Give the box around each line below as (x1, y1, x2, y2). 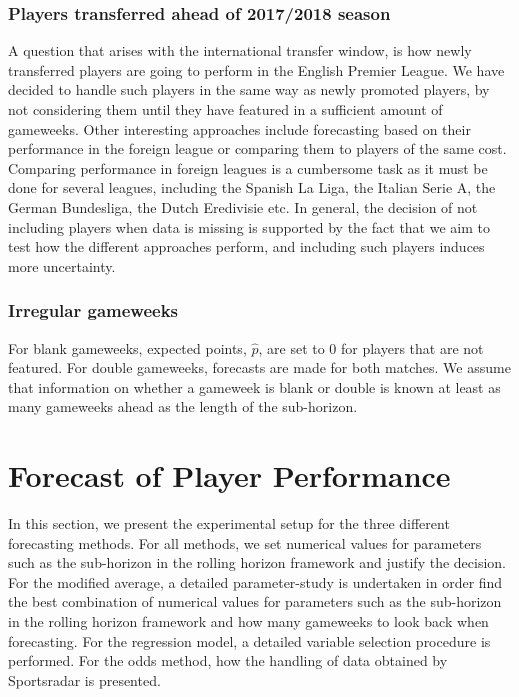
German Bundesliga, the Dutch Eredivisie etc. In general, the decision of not (8, 196, 478, 217)
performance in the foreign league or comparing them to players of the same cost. (8, 138, 507, 159)
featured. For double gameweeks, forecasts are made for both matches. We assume (8, 357, 511, 378)
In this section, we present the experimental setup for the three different (8, 513, 450, 534)
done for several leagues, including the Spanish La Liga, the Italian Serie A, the (8, 177, 496, 198)
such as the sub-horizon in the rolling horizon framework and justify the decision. (8, 552, 507, 573)
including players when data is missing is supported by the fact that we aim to (8, 216, 490, 237)
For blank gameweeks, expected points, (8, 337, 247, 358)
